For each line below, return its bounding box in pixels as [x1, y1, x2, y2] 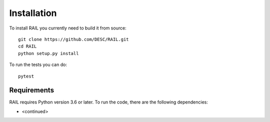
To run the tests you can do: [9, 61, 67, 67]
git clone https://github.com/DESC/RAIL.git [18, 36, 129, 42]
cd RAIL [18, 43, 37, 49]
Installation [9, 7, 57, 18]
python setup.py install [18, 50, 79, 56]
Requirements [9, 86, 54, 94]
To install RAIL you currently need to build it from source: [9, 25, 127, 31]
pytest [18, 73, 34, 79]
